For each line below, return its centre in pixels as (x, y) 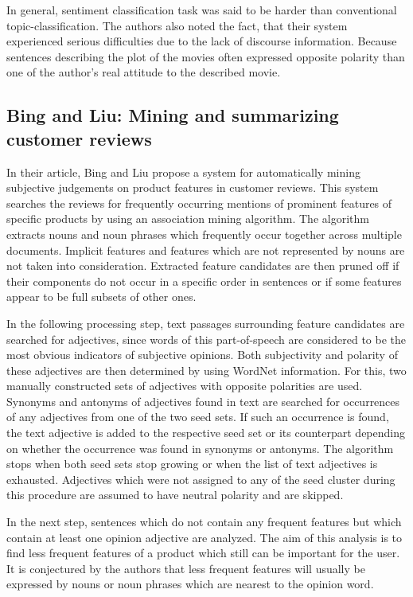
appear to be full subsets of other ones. (101, 297)
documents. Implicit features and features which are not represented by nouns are (206, 250)
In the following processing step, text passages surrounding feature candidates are (206, 323)
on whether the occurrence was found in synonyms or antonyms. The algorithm (200, 448)
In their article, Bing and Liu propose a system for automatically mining (183, 172)
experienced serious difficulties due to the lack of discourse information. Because (202, 41)
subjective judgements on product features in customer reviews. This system (193, 187)
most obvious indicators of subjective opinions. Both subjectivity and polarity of (202, 355)
